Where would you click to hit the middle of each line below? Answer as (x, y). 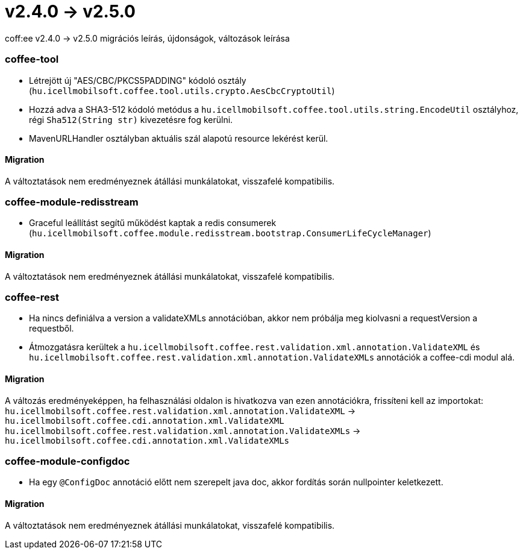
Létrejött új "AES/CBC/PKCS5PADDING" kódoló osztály (138, 80)
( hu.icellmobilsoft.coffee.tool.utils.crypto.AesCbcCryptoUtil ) (182, 90)
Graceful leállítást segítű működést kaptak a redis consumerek (153, 223)
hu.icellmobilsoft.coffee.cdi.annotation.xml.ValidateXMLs (147, 440)
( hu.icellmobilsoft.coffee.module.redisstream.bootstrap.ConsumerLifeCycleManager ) (230, 233)
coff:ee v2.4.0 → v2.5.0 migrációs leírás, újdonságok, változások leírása (147, 38)
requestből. (52, 329)
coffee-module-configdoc (67, 461)
